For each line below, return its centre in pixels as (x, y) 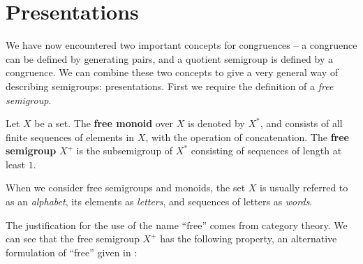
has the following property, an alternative (249, 239)
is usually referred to (304, 188)
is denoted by (216, 123)
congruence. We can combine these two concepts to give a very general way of (172, 72)
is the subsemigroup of (125, 151)
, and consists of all (301, 123)
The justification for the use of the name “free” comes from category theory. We (177, 225)
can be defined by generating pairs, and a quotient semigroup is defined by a (169, 58)
